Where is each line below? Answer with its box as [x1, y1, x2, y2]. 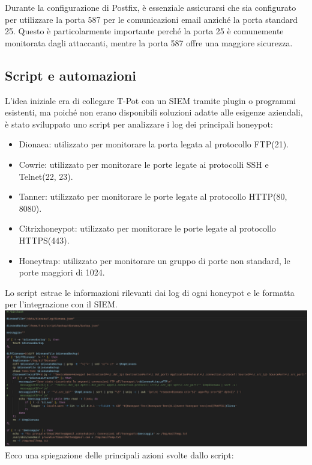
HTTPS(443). [19, 233, 70, 246]
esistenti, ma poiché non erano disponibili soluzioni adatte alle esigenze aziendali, [5, 106, 303, 119]
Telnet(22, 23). [19, 170, 73, 182]
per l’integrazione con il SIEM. [5, 298, 118, 310]
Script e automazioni [5, 66, 136, 84]
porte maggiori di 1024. [19, 266, 105, 279]
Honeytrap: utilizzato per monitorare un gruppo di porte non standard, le [19, 254, 290, 266]
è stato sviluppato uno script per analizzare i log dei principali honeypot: [5, 117, 273, 130]
